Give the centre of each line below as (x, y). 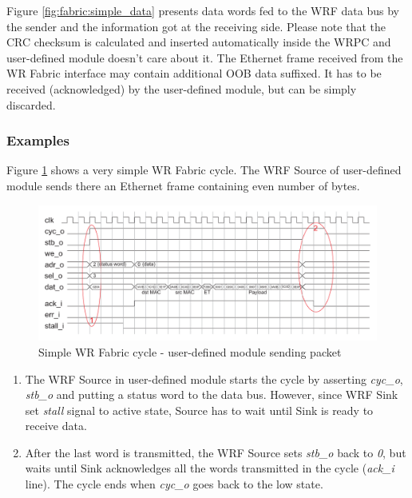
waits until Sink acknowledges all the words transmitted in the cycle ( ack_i (210, 468)
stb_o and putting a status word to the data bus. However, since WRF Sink (212, 394)
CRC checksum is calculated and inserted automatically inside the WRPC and (199, 42)
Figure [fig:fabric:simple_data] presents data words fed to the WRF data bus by (203, 10)
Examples (38, 140)
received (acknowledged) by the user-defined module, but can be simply (182, 88)
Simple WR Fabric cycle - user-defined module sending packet (190, 351)
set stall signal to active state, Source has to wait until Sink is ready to (199, 410)
